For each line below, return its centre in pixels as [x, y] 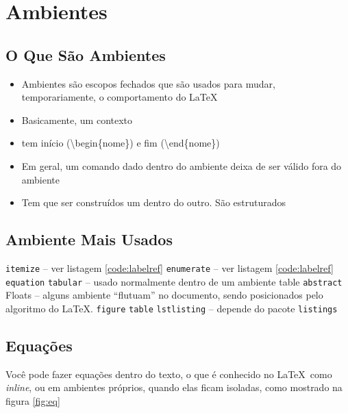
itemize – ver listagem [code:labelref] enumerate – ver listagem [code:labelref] [170, 267]
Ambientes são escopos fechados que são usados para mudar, [148, 83]
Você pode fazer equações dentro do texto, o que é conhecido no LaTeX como [169, 374]
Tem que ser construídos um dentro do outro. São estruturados [154, 202]
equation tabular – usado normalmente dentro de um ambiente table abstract [174, 281]
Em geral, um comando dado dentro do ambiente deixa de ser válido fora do [182, 165]
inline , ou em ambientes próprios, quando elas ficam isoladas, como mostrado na [174, 387]
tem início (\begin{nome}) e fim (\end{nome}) [121, 143]
